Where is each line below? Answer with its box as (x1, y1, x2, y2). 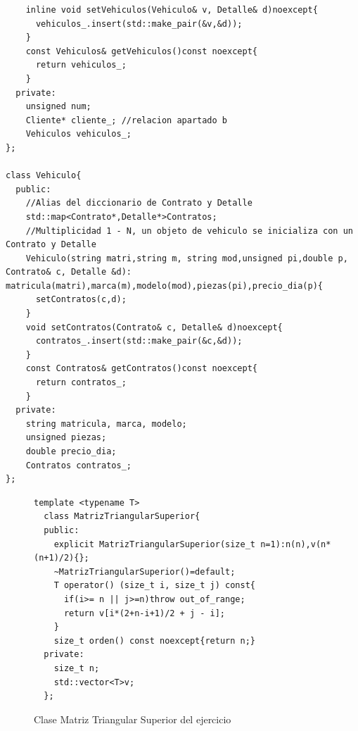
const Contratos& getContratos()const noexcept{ (25, 363, 257, 374)
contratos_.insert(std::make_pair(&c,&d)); (35, 336, 243, 346)
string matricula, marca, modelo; (25, 418, 187, 429)
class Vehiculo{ (6, 170, 82, 181)
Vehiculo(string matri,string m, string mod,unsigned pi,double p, (25, 253, 348, 263)
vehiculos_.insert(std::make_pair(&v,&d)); (35, 18, 243, 29)
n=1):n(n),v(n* (260, 539, 331, 549)
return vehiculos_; (35, 60, 127, 70)
